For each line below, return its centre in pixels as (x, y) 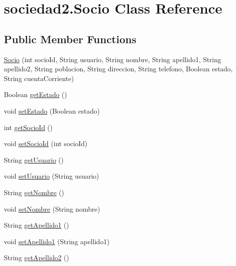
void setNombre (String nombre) (52, 208)
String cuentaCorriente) (39, 78)
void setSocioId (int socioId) (46, 143)
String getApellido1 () (37, 225)
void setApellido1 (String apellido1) (57, 241)
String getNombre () (34, 192)
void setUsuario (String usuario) (52, 176)
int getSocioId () (28, 127)
